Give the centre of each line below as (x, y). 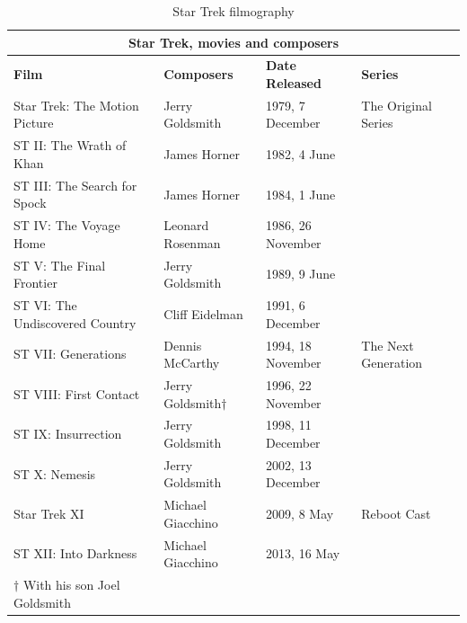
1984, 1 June (301, 194)
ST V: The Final (60, 265)
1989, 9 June (301, 274)
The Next (388, 345)
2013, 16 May (303, 553)
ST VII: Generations (70, 354)
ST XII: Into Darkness (75, 553)
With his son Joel (71, 585)
